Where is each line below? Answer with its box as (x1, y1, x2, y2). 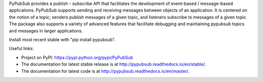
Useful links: (9, 46, 34, 51)
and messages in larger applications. (9, 28, 83, 33)
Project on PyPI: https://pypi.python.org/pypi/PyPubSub (21, 54, 133, 60)
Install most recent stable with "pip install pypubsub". (9, 36, 116, 42)
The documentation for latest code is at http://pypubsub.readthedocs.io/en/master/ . (21, 68, 189, 74)
